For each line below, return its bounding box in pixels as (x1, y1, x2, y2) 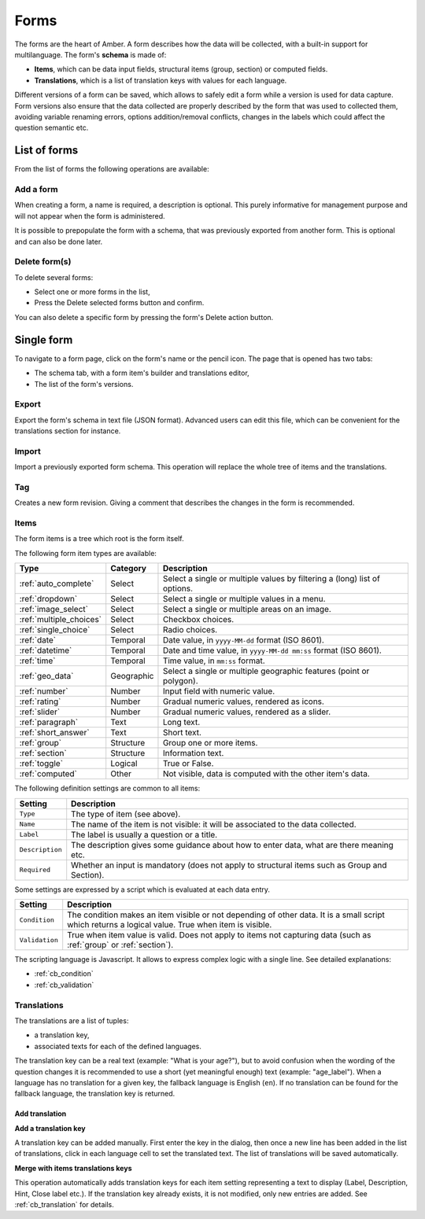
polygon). (162, 676, 198, 687)
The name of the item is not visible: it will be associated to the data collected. (71, 819, 357, 830)
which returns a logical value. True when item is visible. (67, 919, 272, 930)
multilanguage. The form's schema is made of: (14, 50, 167, 59)
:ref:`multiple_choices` (19, 614, 102, 625)
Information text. (162, 748, 224, 759)
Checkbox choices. (162, 614, 235, 625)
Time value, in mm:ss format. (162, 655, 265, 666)
